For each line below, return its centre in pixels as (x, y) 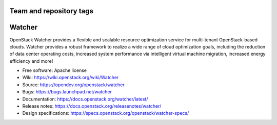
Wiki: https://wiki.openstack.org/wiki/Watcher (71, 78)
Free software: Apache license (55, 70)
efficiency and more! (31, 61)
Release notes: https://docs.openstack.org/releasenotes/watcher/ (92, 106)
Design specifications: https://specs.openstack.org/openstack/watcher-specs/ (106, 113)
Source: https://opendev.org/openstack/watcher (74, 85)
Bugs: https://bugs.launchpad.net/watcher (67, 92)
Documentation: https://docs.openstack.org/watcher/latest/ (85, 99)
